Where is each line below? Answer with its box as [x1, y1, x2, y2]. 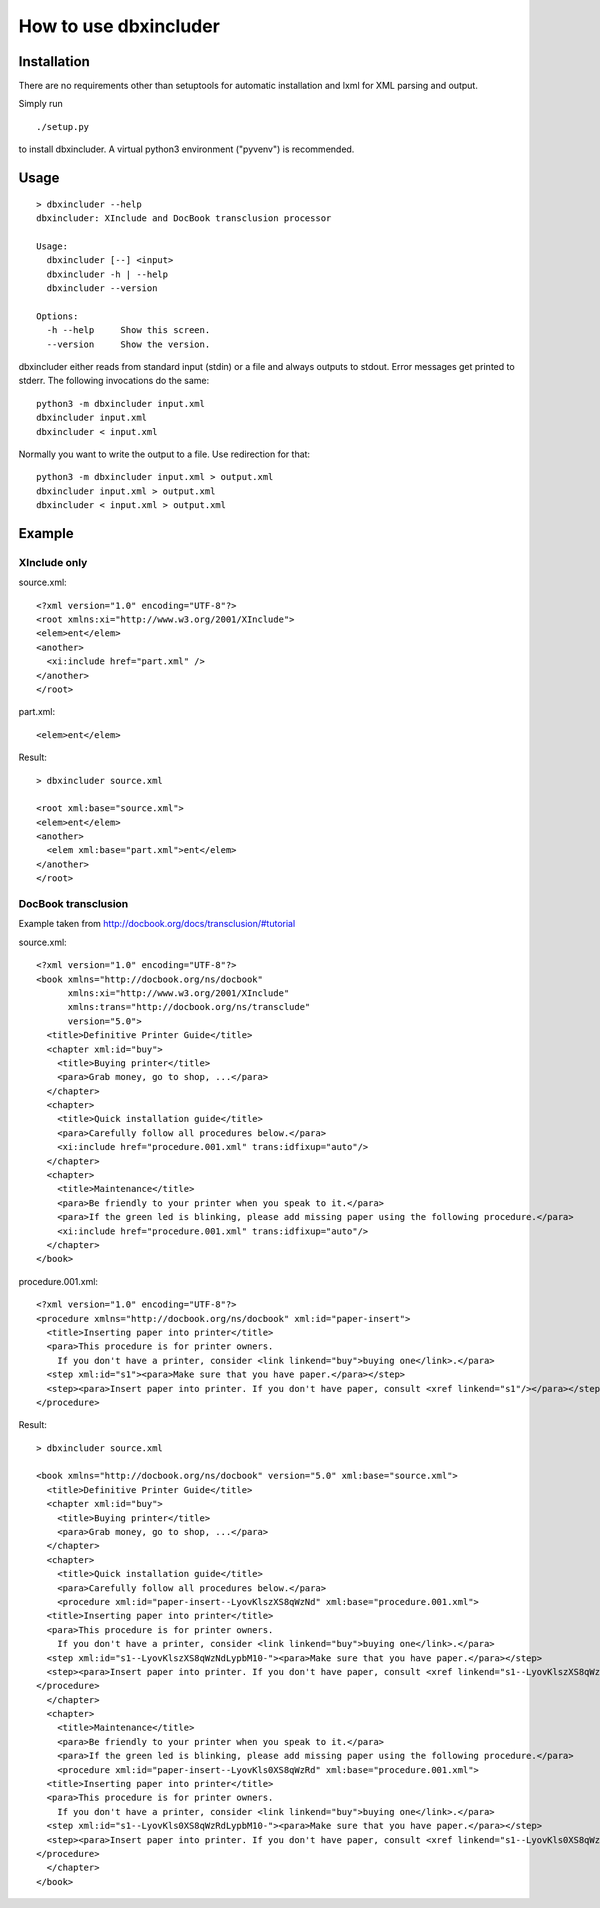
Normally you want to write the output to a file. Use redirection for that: [18, 448, 310, 460]
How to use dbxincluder [18, 15, 220, 37]
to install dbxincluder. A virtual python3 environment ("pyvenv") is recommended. [18, 143, 355, 155]
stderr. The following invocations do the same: [18, 375, 210, 387]
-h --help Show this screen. [46, 325, 211, 336]
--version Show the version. [46, 338, 211, 350]
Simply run [18, 98, 64, 110]
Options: [36, 310, 79, 322]
